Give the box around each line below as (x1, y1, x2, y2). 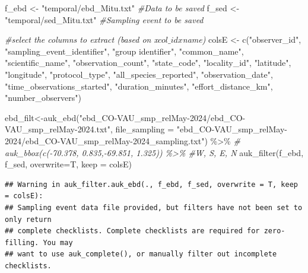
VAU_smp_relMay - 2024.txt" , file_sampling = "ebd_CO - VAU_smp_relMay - (5, 123, 287, 135)
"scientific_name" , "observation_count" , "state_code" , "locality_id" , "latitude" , (5, 56, 291, 69)
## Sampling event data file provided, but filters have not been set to (5, 203, 303, 212)
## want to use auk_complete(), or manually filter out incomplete (5, 250, 277, 259)
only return (5, 215, 52, 224)
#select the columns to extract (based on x (5, 33, 158, 46)
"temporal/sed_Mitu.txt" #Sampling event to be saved (5, 13, 204, 26)
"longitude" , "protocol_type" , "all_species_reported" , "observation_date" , (5, 68, 273, 80)
